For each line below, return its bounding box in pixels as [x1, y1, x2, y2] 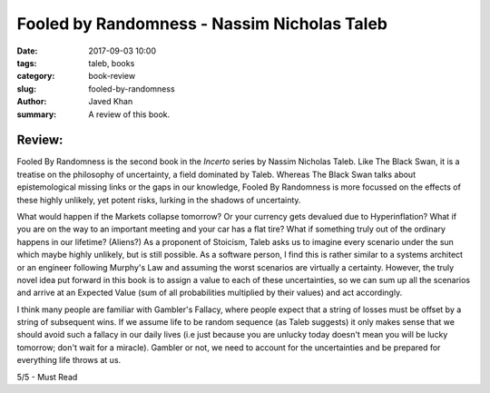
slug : [16, 83, 36, 94]
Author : [16, 96, 47, 107]
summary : [16, 109, 57, 120]
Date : [16, 45, 38, 56]
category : [16, 71, 55, 82]
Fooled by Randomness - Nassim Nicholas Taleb [16, 14, 388, 34]
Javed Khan [88, 96, 133, 107]
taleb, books [88, 57, 135, 68]
